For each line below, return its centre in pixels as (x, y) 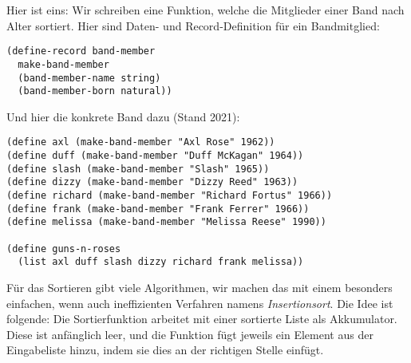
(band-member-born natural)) (95, 91)
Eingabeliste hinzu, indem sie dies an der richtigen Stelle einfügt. (165, 350)
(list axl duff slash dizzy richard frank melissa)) (161, 262)
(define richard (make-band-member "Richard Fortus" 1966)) (170, 196)
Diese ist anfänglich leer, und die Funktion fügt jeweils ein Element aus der (190, 334)
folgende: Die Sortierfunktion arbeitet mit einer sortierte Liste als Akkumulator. (202, 319)
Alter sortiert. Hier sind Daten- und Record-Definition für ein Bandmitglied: (193, 25)
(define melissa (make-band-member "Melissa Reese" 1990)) (166, 222)
